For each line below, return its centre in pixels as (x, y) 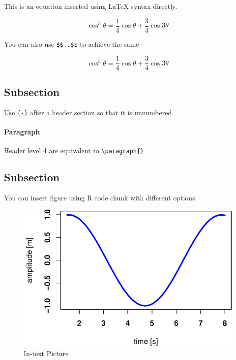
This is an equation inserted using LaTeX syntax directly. (91, 6)
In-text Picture (46, 353)
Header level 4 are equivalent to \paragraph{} (74, 150)
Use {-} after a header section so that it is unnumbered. (89, 112)
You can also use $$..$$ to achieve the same (72, 44)
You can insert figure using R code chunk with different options (100, 197)
